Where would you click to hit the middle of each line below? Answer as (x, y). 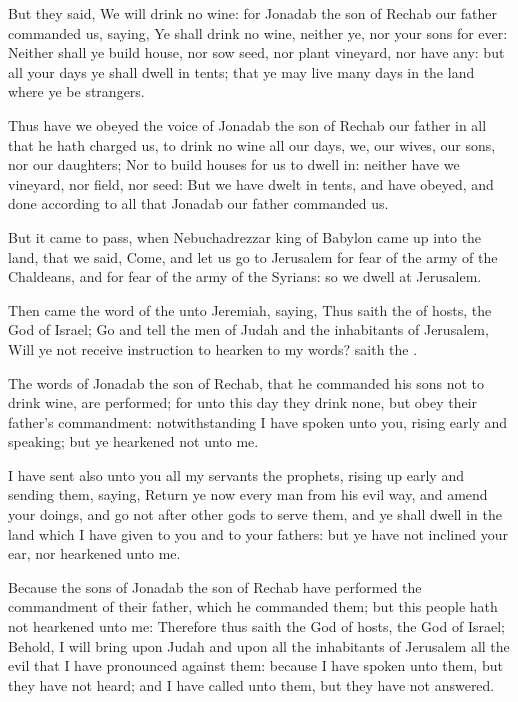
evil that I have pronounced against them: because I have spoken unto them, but (255, 665)
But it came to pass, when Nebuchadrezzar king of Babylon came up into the (245, 236)
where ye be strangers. (76, 91)
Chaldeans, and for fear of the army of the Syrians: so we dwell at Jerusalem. (245, 276)
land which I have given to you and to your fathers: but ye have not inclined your (258, 533)
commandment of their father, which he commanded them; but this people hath (253, 606)
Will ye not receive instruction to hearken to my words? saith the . (213, 348)
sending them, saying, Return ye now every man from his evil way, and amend (248, 494)
